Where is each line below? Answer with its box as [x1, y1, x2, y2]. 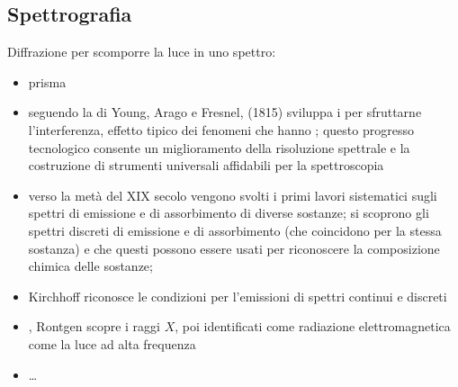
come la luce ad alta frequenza [28, 334, 196, 353]
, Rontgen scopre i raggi [28, 317, 160, 336]
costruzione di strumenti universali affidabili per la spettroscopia [28, 156, 384, 175]
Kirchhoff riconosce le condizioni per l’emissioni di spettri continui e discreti [28, 286, 447, 305]
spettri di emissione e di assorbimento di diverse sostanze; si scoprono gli [28, 203, 429, 222]
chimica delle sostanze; [28, 256, 153, 275]
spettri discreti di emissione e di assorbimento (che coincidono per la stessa [28, 220, 442, 239]
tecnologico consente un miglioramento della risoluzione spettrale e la [28, 138, 410, 157]
